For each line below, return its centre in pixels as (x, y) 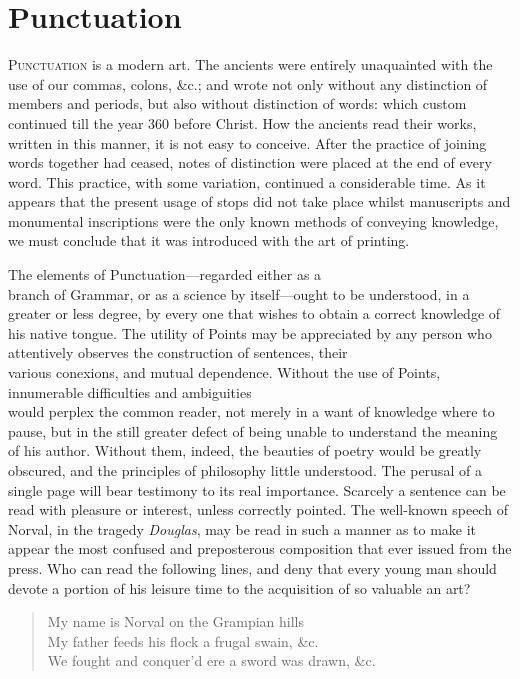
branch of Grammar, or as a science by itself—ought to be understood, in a (239, 293)
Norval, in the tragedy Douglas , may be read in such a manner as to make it (242, 528)
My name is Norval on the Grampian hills (176, 621)
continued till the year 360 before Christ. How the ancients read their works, (242, 122)
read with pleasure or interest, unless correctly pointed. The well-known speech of (258, 509)
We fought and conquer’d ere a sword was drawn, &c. (211, 660)
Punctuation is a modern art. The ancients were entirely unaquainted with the (250, 64)
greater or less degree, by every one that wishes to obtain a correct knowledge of (254, 313)
